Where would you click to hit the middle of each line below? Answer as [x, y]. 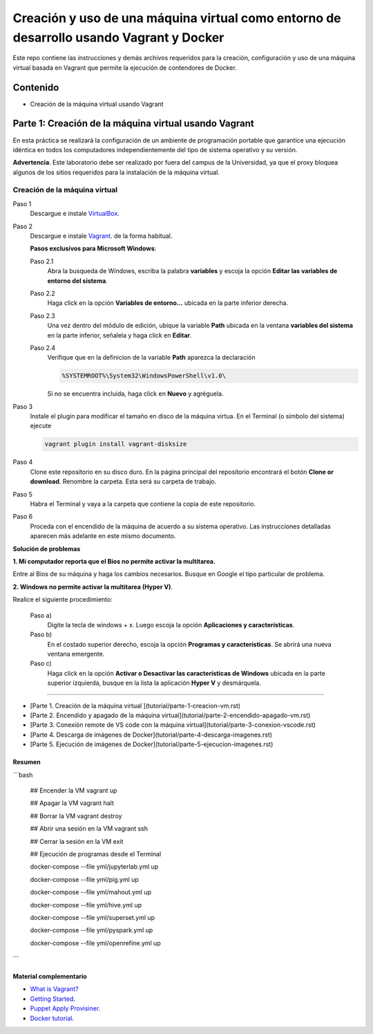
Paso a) [41, 615]
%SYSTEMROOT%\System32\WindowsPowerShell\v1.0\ [144, 376]
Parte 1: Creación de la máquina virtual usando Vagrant [134, 123]
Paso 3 [23, 406]
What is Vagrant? [54, 989]
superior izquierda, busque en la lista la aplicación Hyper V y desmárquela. [154, 683]
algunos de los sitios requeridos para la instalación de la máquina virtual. [116, 172]
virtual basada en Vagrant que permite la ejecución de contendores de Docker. [125, 67]
